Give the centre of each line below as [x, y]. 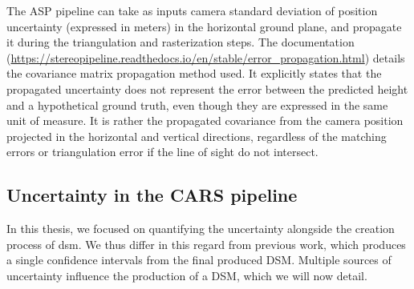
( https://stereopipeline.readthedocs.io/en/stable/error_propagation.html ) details [206, 57]
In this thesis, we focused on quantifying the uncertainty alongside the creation [201, 229]
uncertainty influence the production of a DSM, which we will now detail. [187, 275]
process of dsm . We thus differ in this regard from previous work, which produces [206, 244]
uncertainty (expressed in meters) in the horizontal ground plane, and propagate [204, 26]
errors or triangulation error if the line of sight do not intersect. [162, 152]
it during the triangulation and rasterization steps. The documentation [181, 42]
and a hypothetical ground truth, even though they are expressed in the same [197, 104]
